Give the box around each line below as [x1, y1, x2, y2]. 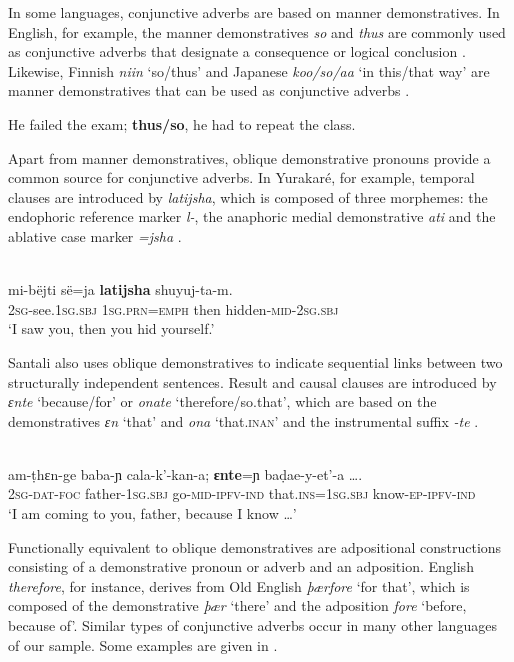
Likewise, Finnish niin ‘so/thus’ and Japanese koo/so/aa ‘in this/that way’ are [8, 60, 490, 81]
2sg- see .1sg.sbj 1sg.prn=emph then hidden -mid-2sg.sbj [8, 298, 339, 319]
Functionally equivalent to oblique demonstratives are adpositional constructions [8, 536, 502, 557]
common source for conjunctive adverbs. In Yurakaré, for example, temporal [8, 167, 475, 188]
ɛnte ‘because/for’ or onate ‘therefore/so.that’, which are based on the [8, 391, 437, 412]
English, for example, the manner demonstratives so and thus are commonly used [8, 21, 506, 42]
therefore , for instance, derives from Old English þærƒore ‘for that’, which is [8, 575, 470, 596]
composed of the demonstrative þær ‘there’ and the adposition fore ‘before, [8, 595, 467, 616]
